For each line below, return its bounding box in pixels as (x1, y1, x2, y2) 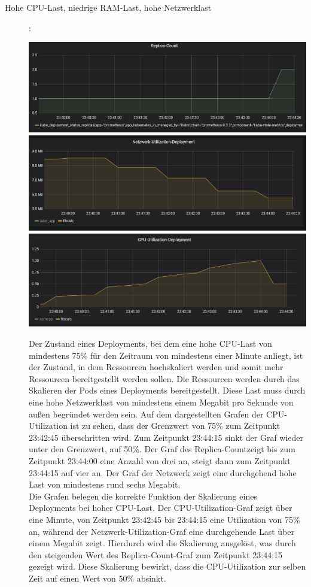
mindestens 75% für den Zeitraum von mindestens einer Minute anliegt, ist (29, 349, 303, 361)
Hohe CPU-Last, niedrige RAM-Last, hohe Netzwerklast (5, 1, 212, 13)
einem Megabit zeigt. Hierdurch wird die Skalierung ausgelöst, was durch (29, 537, 296, 549)
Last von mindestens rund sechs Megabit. (29, 478, 181, 491)
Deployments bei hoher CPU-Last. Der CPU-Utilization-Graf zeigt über (29, 501, 292, 514)
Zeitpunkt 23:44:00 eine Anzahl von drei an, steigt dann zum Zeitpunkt (29, 455, 291, 467)
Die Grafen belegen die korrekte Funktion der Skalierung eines (29, 489, 257, 502)
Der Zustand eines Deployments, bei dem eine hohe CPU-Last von (29, 337, 272, 350)
